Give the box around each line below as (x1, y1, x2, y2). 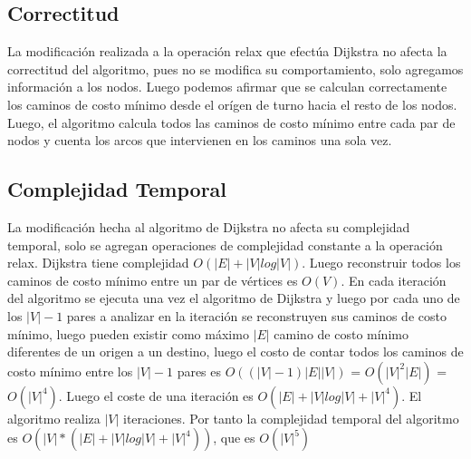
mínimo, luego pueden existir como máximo (7, 324, 249, 343)
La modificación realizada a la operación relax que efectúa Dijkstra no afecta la (7, 42, 447, 61)
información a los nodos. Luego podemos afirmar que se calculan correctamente (7, 77, 447, 96)
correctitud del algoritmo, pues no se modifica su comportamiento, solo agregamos (7, 59, 464, 78)
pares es (177, 361, 222, 380)
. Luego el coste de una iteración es (58, 386, 254, 405)
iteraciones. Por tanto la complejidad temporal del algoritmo (123, 408, 459, 427)
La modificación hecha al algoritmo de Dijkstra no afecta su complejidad (7, 217, 410, 236)
